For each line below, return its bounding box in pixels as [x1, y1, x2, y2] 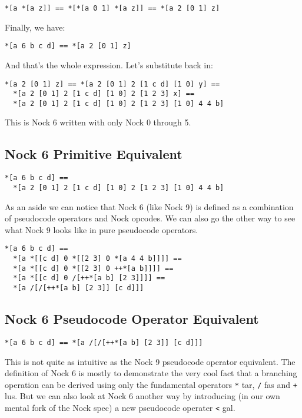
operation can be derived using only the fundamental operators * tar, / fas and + [5, 378, 297, 390]
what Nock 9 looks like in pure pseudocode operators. [5, 223, 198, 235]
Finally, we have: [5, 21, 65, 33]
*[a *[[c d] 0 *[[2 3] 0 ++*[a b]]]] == [13, 264, 174, 273]
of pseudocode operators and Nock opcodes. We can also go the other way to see [5, 212, 296, 224]
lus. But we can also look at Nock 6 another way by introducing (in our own [5, 390, 280, 402]
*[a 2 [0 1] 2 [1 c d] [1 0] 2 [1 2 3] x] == [13, 89, 195, 98]
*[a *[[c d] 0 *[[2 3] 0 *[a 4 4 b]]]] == [13, 254, 182, 263]
